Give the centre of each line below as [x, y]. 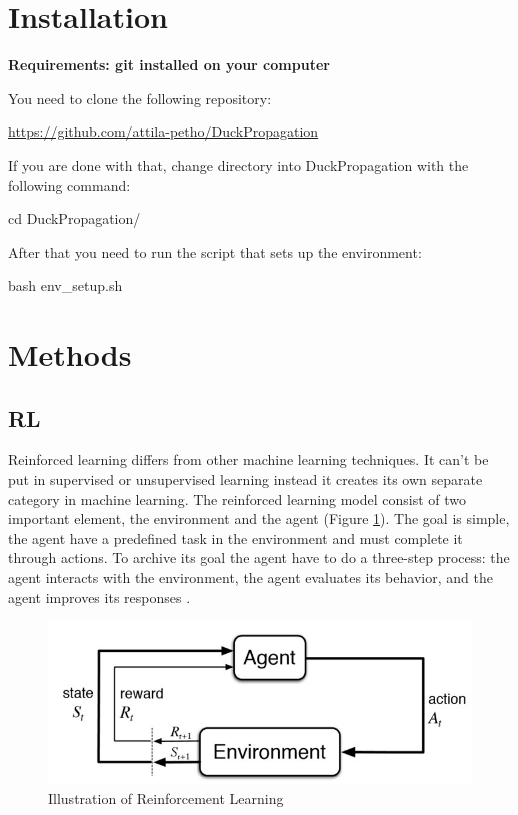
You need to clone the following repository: [140, 97]
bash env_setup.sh [65, 285]
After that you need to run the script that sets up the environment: [215, 251]
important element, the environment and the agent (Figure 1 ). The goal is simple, [259, 518]
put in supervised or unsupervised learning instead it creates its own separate [245, 479]
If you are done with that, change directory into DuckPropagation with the [238, 164]
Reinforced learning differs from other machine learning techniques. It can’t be [248, 459]
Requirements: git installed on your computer [169, 64]
